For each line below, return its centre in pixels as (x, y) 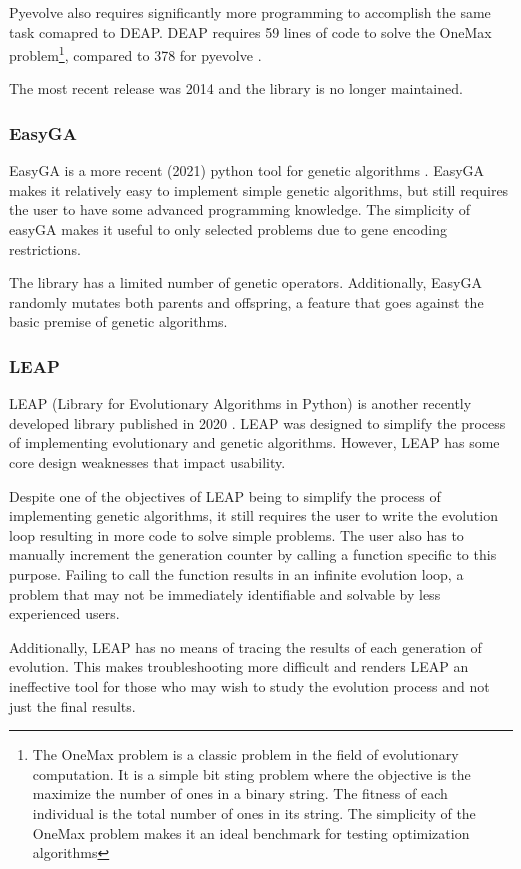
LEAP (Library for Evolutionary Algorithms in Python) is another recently (240, 403)
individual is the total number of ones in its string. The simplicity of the (254, 812)
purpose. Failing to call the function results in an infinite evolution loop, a (236, 573)
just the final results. (72, 705)
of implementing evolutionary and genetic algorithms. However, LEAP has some (254, 442)
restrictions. (45, 248)
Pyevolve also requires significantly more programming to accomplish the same (250, 12)
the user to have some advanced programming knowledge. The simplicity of (240, 209)
